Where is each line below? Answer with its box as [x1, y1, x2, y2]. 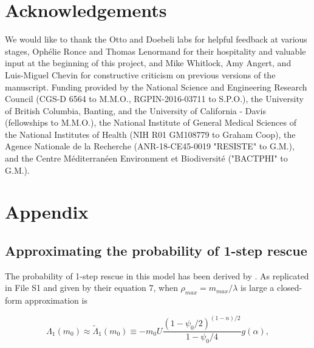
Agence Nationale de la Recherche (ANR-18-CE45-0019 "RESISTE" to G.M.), [5, 140, 295, 152]
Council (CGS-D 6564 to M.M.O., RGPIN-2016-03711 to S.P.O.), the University [5, 92, 304, 105]
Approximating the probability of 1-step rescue [5, 241, 307, 260]
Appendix [5, 199, 89, 224]
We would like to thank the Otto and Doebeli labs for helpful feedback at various [5, 33, 307, 46]
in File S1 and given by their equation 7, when [5, 281, 178, 294]
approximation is [25, 294, 87, 307]
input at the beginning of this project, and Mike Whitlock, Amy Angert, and [5, 56, 292, 69]
